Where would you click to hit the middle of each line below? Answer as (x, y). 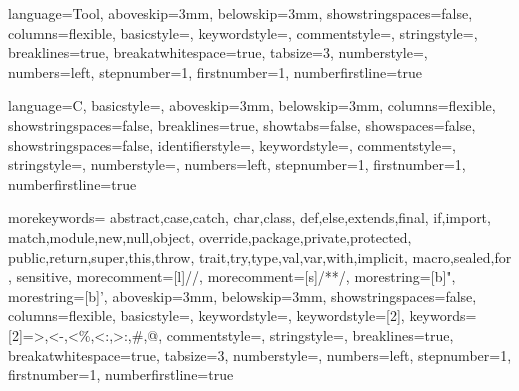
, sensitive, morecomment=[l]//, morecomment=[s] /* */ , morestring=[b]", (232, 276)
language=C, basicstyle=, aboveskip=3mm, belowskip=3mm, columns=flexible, (252, 105)
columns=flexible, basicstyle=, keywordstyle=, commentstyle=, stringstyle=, (243, 32)
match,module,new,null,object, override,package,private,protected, (210, 236)
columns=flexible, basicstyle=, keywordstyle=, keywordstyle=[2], (206, 315)
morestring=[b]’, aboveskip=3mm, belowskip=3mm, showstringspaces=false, (242, 295)
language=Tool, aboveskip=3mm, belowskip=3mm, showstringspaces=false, (240, 13)
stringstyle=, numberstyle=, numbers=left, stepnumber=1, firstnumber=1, (237, 164)
